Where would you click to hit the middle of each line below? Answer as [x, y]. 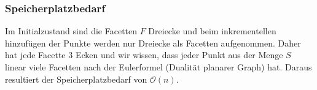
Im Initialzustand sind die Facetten [71, 31]
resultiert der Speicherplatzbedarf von [76, 79]
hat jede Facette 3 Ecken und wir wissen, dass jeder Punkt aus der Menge [144, 55]
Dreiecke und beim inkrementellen [212, 31]
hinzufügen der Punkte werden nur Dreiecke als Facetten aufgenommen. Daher [153, 43]
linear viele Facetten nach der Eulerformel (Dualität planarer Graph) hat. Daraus [158, 67]
